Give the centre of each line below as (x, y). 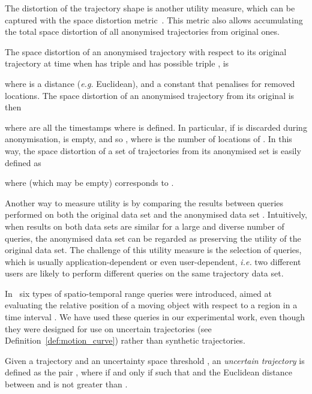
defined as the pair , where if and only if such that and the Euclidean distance (148, 372)
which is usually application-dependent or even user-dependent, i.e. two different (153, 261)
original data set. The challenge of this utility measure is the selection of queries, (153, 250)
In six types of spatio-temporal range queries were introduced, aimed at (138, 293)
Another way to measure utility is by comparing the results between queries (144, 202)
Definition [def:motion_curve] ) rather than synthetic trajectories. (125, 340)
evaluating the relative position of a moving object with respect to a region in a (151, 305)
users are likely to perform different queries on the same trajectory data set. (144, 273)
